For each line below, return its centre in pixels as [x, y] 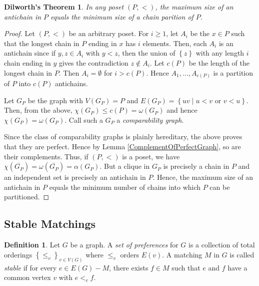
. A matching [182, 254]
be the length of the [219, 62]
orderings [18, 254]
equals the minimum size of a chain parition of [122, 16]
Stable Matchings [50, 224]
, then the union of [146, 53]
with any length [220, 53]
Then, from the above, [38, 110]
